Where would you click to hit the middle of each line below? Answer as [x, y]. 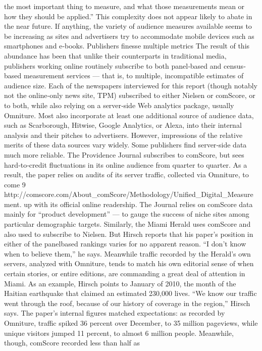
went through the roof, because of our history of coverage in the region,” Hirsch [127, 303]
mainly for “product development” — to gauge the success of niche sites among [127, 214]
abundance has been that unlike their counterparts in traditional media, [115, 55]
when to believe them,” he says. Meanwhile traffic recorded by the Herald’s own [127, 253]
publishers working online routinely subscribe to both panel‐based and [113, 65]
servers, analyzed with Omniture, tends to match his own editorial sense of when [129, 263]
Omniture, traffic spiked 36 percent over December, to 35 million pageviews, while [131, 323]
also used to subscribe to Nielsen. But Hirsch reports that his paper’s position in [129, 234]
